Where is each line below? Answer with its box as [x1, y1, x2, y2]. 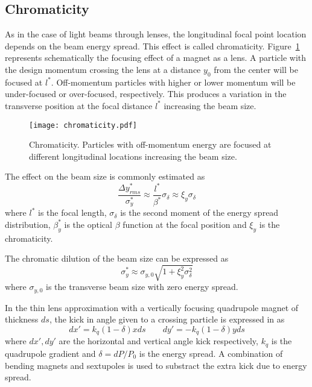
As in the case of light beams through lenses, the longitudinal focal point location [5, 28, 307, 40]
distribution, [5, 218, 51, 230]
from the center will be [214, 63, 298, 75]
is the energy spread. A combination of [139, 347, 283, 359]
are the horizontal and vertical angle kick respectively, [59, 335, 258, 347]
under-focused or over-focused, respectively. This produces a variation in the [5, 87, 287, 100]
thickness [5, 313, 39, 326]
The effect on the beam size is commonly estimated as [5, 170, 205, 183]
